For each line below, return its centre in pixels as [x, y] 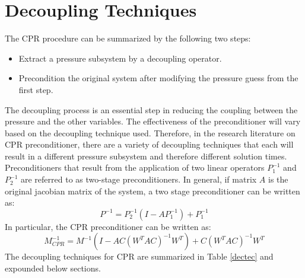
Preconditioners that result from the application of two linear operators [135, 167]
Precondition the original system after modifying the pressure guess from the [158, 78]
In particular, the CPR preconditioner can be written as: [108, 226]
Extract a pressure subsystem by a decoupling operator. [120, 58]
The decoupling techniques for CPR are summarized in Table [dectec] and [139, 256]
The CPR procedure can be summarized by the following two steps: [128, 38]
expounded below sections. [53, 268]
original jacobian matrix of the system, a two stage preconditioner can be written [152, 191]
